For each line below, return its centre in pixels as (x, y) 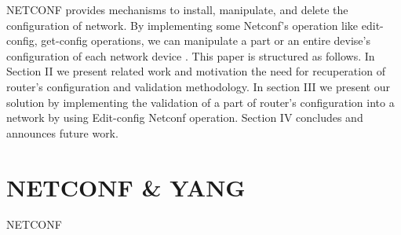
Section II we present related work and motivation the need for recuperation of (196, 71)
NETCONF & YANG (126, 187)
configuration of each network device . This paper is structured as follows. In (191, 55)
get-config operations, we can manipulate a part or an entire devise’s (206, 40)
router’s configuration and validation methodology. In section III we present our (198, 86)
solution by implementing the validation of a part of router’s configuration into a (200, 102)
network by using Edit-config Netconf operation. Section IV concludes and (185, 117)
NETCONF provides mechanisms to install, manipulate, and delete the (177, 9)
